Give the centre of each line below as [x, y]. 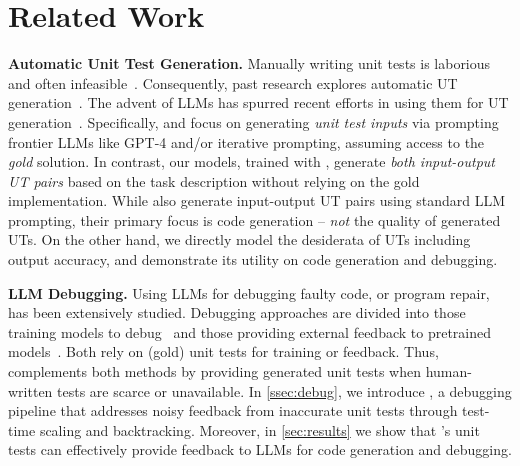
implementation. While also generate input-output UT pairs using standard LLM [257, 200]
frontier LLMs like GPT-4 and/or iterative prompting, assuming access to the [246, 141]
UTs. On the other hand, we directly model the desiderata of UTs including [239, 239]
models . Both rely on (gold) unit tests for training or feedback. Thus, [223, 351]
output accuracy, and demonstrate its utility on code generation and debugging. [253, 259]
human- [448, 371]
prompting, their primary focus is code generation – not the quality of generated [254, 219]
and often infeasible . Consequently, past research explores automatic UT [233, 82]
